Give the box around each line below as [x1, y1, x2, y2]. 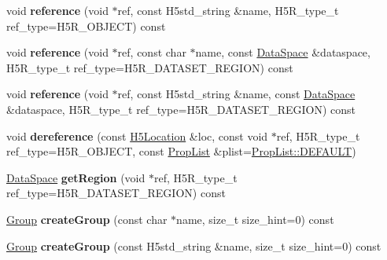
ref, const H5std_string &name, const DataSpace [117, 86, 356, 102]
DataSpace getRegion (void [6, 169, 146, 185]
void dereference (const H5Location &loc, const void [6, 127, 268, 144]
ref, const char [117, 44, 186, 60]
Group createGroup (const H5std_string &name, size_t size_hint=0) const [6, 237, 381, 254]
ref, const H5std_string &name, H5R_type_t [117, 2, 339, 18]
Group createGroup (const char [6, 211, 168, 227]
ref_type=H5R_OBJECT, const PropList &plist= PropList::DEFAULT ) [6, 143, 356, 159]
